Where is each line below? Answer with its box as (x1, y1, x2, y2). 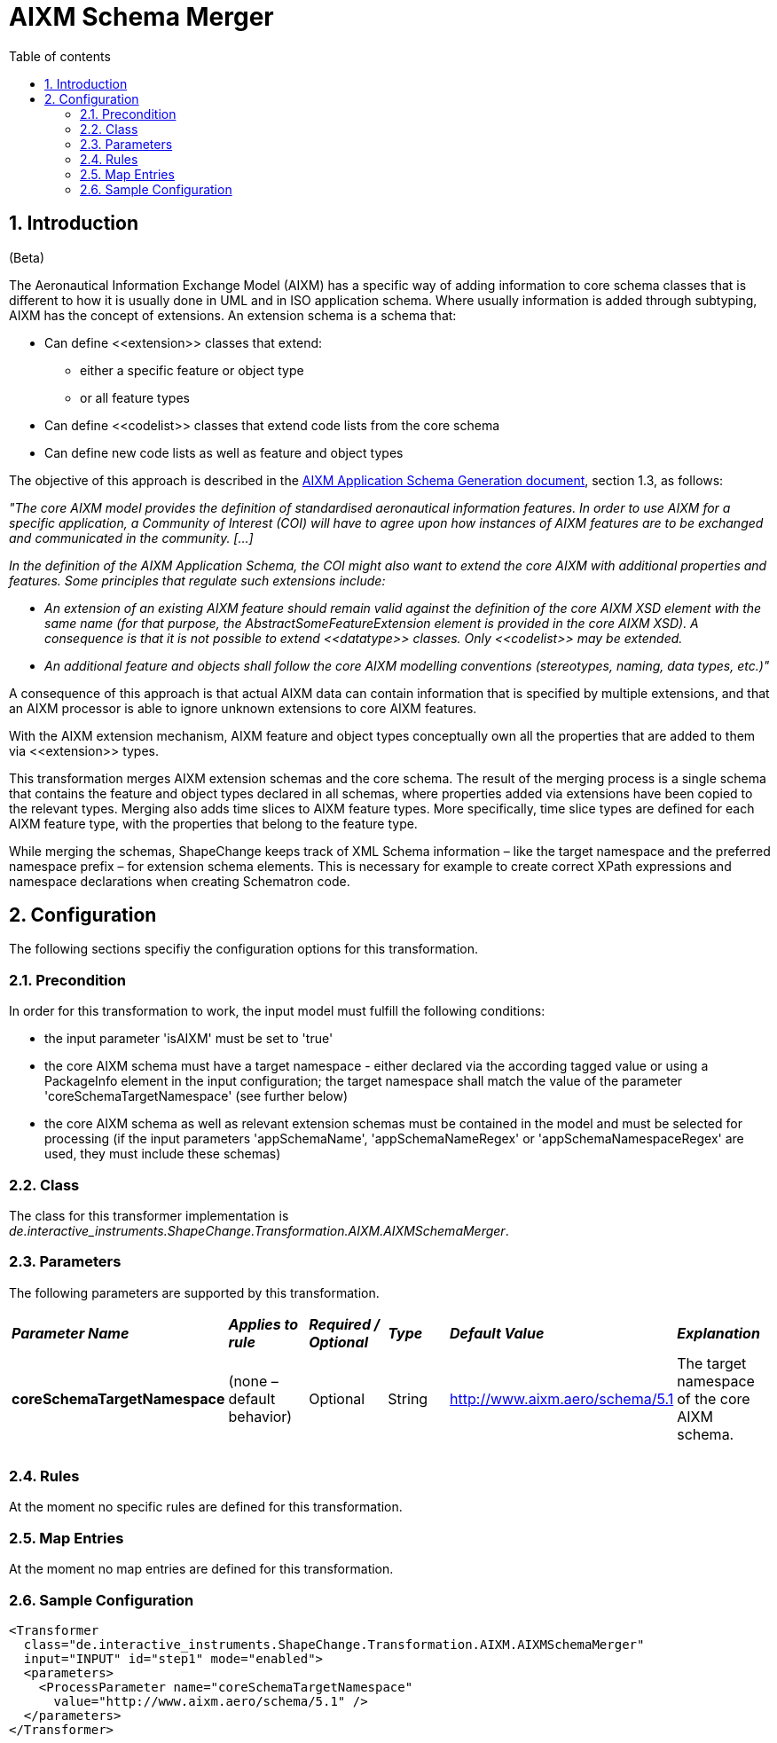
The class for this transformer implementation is (9, 1207, 289, 1223)
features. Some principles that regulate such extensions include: (9, 572, 386, 588)
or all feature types (80, 389, 190, 405)
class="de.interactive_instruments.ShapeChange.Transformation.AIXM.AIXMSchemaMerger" (23, 1637, 645, 1652)
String (388, 1389, 428, 1408)
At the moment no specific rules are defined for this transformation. (9, 1499, 403, 1515)
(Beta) (9, 249, 45, 265)
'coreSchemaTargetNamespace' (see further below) (44, 1088, 349, 1104)
